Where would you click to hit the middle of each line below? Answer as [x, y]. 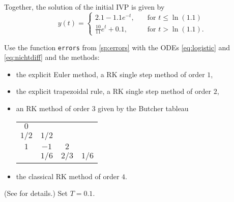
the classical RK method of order [68, 176]
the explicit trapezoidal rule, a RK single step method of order [113, 91]
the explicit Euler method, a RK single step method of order [110, 74]
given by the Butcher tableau [143, 108]
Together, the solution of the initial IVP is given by [84, 7]
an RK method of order [53, 108]
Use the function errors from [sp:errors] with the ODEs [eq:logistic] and [117, 47]
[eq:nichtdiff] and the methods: [52, 57]
